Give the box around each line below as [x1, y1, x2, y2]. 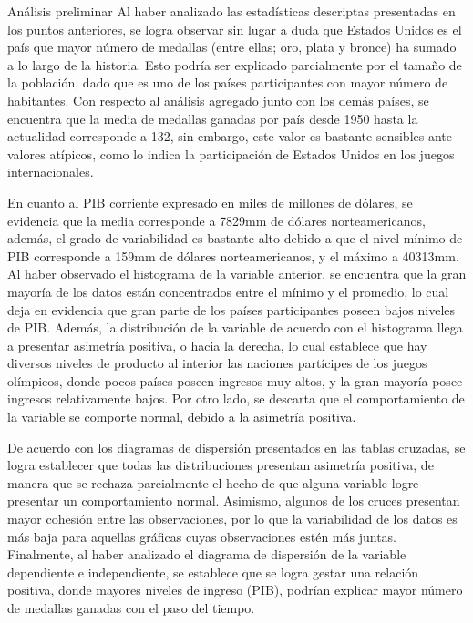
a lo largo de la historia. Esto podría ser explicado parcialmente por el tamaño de [7, 55, 462, 74]
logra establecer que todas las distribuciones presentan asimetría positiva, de [7, 455, 434, 475]
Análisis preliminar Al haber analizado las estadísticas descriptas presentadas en [7, 2, 456, 20]
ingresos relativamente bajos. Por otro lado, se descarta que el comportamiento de [7, 389, 465, 408]
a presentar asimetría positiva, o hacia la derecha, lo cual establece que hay [7, 335, 427, 354]
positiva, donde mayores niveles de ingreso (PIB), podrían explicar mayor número [7, 580, 463, 599]
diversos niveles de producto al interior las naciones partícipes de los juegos [7, 353, 427, 373]
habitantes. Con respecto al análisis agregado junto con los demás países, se [7, 90, 429, 109]
